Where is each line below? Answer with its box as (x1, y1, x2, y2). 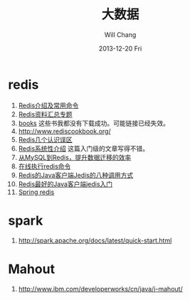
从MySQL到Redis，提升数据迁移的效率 (18, 153, 132, 161)
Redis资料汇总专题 (18, 109, 73, 118)
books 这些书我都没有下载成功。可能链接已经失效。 (18, 119, 170, 127)
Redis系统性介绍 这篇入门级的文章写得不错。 (18, 144, 149, 153)
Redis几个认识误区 (18, 135, 73, 144)
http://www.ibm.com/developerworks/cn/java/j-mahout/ (18, 284, 184, 293)
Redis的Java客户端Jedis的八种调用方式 (18, 171, 134, 179)
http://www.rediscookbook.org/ (18, 127, 111, 135)
